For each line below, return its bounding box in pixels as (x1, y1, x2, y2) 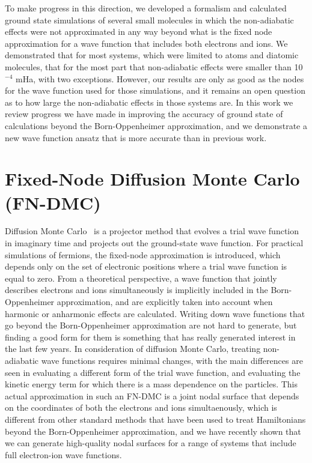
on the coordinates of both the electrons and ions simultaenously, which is (5, 401, 277, 414)
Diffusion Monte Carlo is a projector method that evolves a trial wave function (5, 225, 299, 237)
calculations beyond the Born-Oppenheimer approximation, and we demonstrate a (5, 119, 307, 132)
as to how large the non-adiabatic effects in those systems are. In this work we (5, 95, 293, 108)
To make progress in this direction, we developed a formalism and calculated (5, 2, 287, 14)
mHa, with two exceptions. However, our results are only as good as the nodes (15, 72, 304, 85)
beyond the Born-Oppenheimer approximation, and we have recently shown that (5, 425, 301, 437)
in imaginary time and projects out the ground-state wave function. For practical (5, 237, 304, 249)
